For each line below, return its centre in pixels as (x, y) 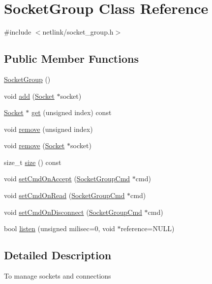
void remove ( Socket (34, 145)
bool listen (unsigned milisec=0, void (60, 228)
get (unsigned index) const (72, 112)
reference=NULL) (148, 228)
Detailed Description (58, 255)
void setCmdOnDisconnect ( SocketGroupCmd (73, 212)
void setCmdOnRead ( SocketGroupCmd (64, 195)
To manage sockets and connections (58, 276)
